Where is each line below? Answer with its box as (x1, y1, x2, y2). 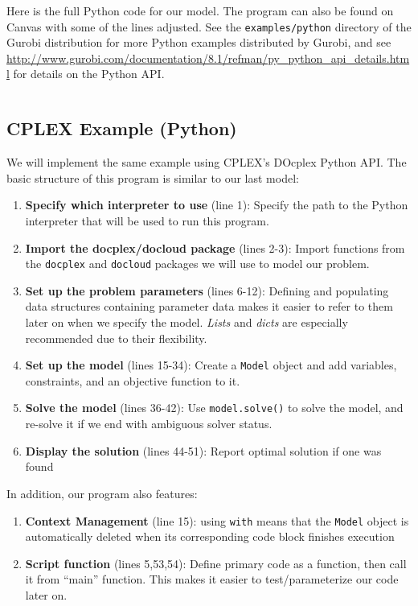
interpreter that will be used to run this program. (25, 212, 269, 229)
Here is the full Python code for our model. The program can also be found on (6, 2, 394, 19)
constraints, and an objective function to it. (25, 372, 240, 389)
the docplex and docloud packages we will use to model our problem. (25, 255, 370, 272)
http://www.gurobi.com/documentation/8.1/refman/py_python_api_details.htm (6, 49, 410, 66)
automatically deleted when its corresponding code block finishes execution (25, 528, 395, 545)
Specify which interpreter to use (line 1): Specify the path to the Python (25, 196, 408, 213)
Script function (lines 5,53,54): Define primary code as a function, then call (25, 554, 407, 571)
